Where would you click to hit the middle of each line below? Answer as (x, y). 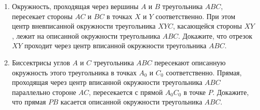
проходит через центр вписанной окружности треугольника (116, 45)
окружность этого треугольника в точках (74, 72)
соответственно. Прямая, (204, 72)
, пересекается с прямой (126, 92)
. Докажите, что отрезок (215, 35)
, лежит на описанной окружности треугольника (86, 35)
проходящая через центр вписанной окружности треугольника (107, 82)
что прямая (29, 102)
